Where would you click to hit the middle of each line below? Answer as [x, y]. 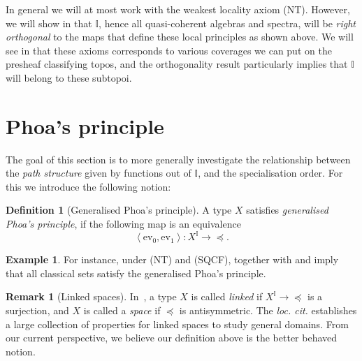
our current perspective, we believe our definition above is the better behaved [172, 338]
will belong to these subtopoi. [69, 77]
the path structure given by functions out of [99, 173]
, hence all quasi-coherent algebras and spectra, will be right [227, 23]
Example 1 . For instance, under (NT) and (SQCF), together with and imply [172, 259]
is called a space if [122, 310]
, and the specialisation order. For [270, 173]
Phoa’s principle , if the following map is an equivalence [123, 224]
